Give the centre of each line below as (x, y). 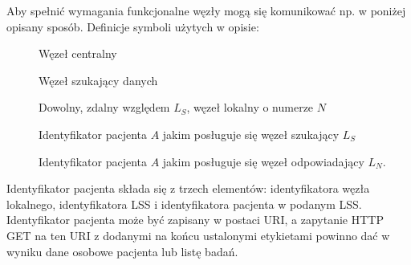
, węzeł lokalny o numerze (250, 107)
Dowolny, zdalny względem (104, 107)
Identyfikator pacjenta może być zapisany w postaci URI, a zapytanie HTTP (195, 220)
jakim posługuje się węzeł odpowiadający (263, 161)
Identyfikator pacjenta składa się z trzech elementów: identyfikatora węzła (188, 188)
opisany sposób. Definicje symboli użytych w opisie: (133, 26)
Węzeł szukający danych (98, 80)
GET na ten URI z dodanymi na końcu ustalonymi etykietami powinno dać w (198, 235)
